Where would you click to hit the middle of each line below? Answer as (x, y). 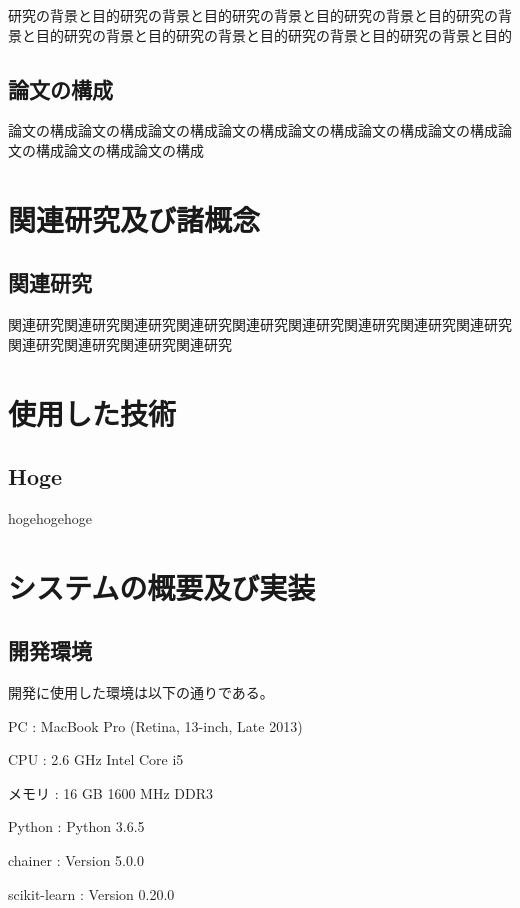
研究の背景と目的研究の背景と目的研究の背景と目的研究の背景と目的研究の (253, 15)
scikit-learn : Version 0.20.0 (91, 893)
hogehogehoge (50, 517)
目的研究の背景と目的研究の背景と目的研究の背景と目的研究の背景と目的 (273, 34)
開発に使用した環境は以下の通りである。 (141, 692)
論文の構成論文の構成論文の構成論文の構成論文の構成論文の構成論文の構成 (253, 130)
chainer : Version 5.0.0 (76, 860)
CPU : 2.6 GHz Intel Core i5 (96, 759)
